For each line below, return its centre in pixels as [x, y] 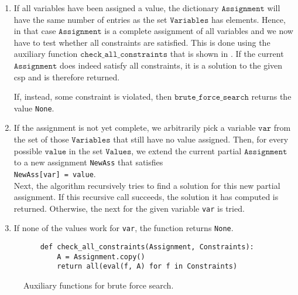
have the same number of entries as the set [90, 19]
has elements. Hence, [248, 19]
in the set [86, 150]
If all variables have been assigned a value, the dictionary [116, 8]
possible [28, 150]
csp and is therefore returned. [67, 77]
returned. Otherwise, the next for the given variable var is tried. [129, 208]
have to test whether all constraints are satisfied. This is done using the [142, 42]
